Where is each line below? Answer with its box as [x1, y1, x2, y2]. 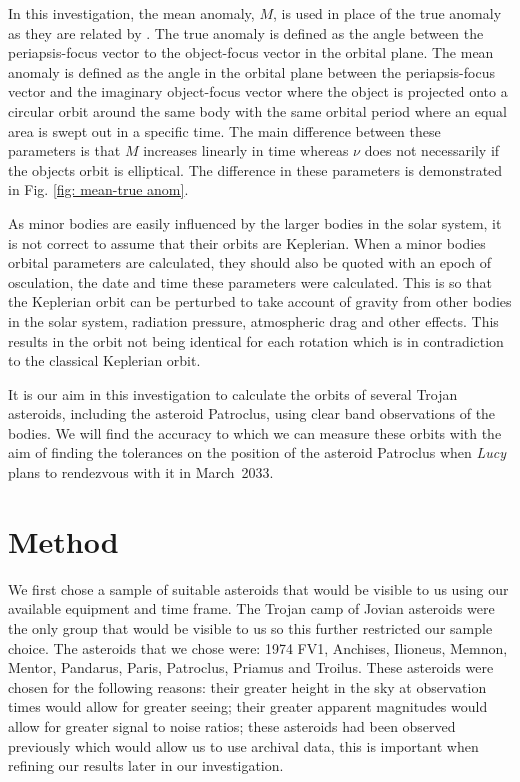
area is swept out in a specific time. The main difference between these [8, 120, 441, 141]
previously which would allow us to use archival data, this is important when [8, 735, 479, 756]
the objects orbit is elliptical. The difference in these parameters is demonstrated [8, 159, 503, 180]
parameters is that [8, 140, 121, 161]
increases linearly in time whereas [143, 140, 349, 161]
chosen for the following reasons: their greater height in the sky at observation [8, 676, 487, 697]
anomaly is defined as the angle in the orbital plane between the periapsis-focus [8, 61, 495, 82]
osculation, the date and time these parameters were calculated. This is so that [8, 271, 492, 292]
